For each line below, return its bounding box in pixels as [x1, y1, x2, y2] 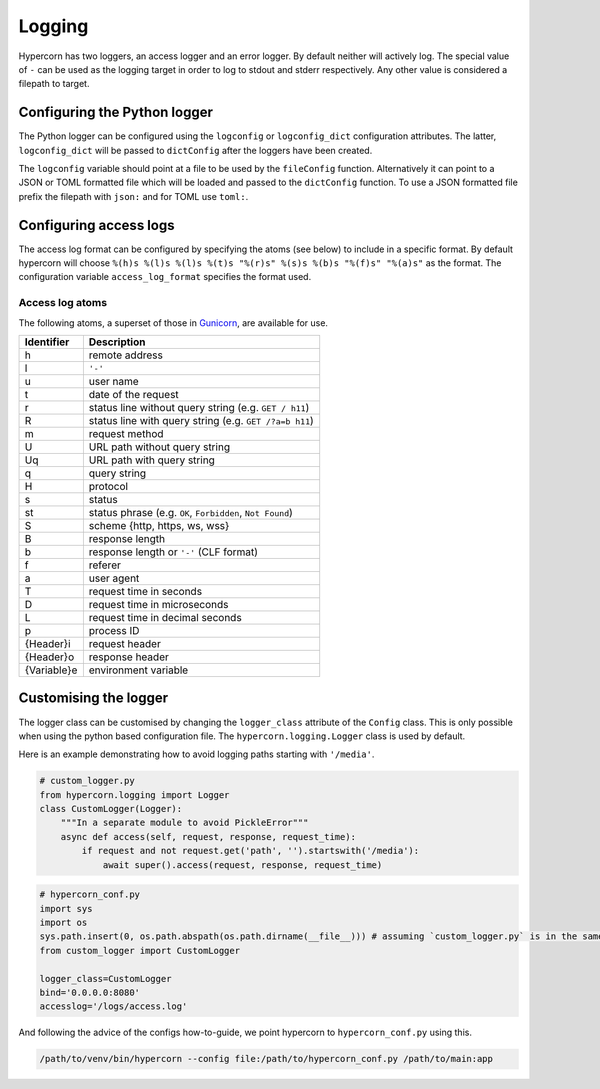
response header [88, 650, 169, 664]
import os [39, 917, 88, 928]
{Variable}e [24, 663, 78, 677]
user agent [88, 571, 140, 585]
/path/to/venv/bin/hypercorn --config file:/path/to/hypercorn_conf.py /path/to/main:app [39, 1053, 494, 1065]
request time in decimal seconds [88, 611, 242, 625]
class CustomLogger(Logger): [39, 803, 183, 815]
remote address [88, 348, 164, 362]
